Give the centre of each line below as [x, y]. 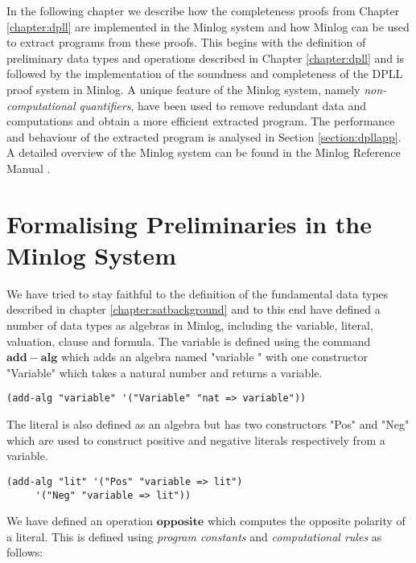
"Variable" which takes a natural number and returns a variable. [165, 372]
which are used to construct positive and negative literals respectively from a [196, 440]
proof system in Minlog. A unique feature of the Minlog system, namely [183, 89]
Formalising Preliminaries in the [189, 223]
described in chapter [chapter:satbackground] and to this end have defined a [194, 309]
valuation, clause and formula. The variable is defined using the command [189, 341]
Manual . [29, 168]
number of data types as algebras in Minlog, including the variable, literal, [190, 325]
